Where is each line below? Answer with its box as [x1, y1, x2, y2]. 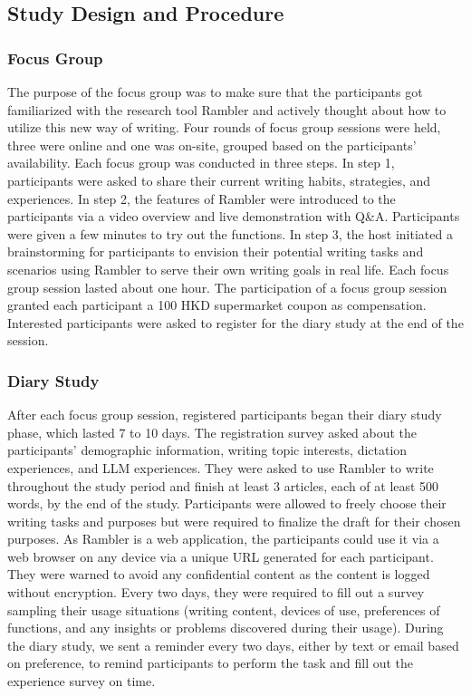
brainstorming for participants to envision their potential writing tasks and [7, 242, 424, 261]
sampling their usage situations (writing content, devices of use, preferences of [7, 600, 440, 619]
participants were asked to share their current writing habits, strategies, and [7, 170, 431, 189]
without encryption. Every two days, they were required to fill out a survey [7, 583, 425, 602]
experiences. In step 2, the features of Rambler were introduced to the [7, 188, 396, 208]
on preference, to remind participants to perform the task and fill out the [7, 653, 414, 672]
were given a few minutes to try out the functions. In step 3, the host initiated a [7, 224, 453, 243]
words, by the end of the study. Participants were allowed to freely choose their [7, 494, 447, 513]
